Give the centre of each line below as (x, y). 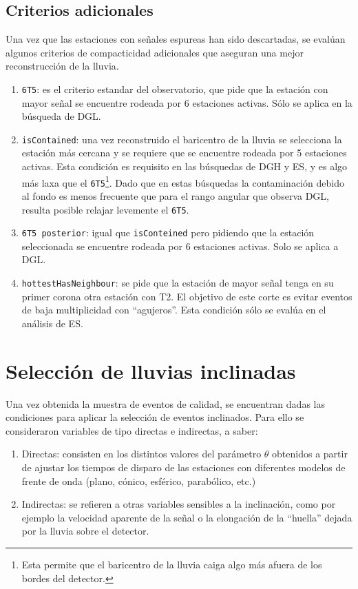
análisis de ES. (52, 323)
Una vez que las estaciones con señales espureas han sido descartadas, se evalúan (176, 39)
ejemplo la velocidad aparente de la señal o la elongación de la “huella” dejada (187, 517)
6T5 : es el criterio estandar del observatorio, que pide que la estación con (175, 89)
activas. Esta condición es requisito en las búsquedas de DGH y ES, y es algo (185, 166)
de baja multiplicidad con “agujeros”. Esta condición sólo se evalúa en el (174, 310)
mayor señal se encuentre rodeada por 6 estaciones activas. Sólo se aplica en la (187, 102)
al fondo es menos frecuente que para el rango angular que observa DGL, (175, 195)
